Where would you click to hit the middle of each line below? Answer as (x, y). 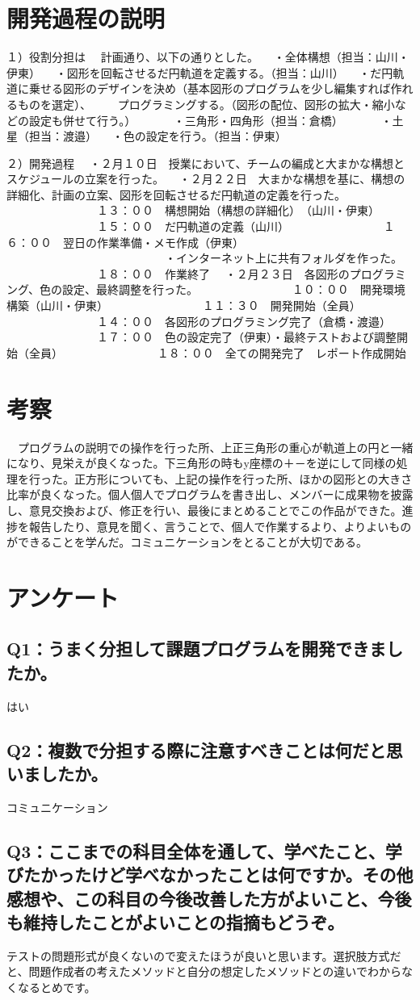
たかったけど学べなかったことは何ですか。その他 (218, 874)
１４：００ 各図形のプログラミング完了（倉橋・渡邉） (244, 321)
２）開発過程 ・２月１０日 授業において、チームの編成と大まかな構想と (206, 163)
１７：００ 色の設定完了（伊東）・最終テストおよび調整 (246, 337)
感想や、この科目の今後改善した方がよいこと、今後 (209, 898)
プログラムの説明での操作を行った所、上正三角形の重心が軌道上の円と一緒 (215, 447)
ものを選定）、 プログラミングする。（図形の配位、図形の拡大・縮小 (206, 104)
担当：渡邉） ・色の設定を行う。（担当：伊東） (157, 136)
